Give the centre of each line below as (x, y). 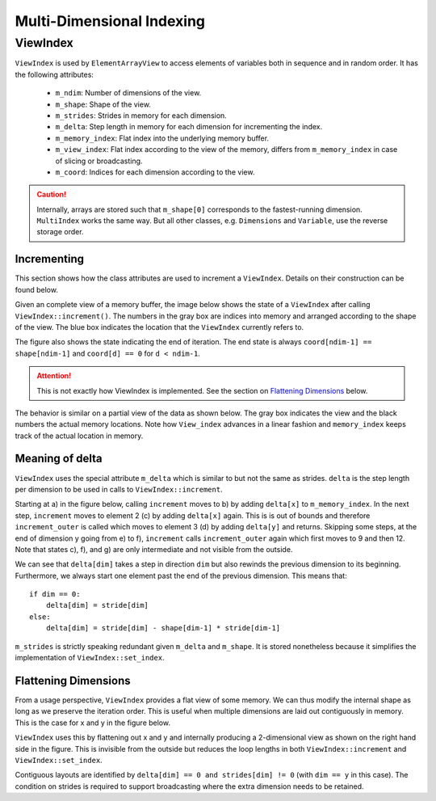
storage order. (60, 232)
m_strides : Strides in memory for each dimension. (141, 115)
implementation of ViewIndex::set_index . (90, 658)
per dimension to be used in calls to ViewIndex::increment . (119, 489)
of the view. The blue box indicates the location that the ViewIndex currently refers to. (159, 327)
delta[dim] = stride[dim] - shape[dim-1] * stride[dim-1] (163, 628)
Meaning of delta (59, 459)
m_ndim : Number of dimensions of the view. (128, 93)
